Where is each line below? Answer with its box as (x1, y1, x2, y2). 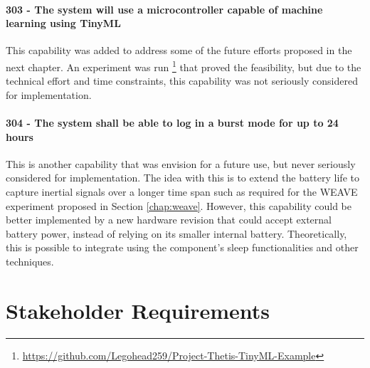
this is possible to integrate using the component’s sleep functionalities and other (6, 240, 359, 255)
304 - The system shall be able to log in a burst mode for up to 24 (6, 115, 339, 130)
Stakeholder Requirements (6, 295, 270, 325)
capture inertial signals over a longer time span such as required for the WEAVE (6, 184, 358, 199)
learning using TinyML (6, 16, 121, 31)
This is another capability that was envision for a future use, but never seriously (6, 156, 356, 171)
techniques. (6, 253, 54, 268)
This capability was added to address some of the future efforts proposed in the (6, 43, 352, 58)
